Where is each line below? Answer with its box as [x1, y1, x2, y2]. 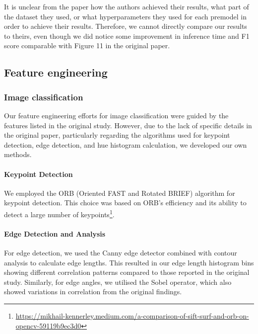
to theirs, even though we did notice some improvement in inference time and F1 [4, 30, 250, 41]
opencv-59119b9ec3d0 [15, 320, 81, 331]
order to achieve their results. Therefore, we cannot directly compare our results [4, 21, 247, 31]
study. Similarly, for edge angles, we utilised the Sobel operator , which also [4, 276, 232, 287]
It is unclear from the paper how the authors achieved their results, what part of [4, 1, 249, 11]
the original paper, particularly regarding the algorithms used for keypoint [4, 130, 230, 140]
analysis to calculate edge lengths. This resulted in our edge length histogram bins [4, 257, 254, 267]
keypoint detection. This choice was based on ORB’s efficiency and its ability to [4, 197, 247, 208]
